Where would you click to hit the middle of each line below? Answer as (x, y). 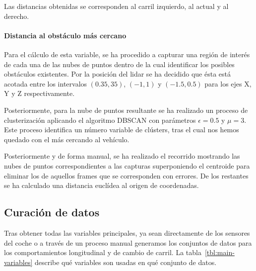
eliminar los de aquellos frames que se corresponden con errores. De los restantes (126, 175)
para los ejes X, (228, 83)
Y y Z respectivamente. (39, 93)
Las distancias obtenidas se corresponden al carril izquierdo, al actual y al (116, 6)
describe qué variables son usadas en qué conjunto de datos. (126, 262)
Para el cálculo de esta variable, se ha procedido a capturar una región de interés (127, 54)
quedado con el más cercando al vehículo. (67, 139)
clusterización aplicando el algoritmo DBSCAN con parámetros (100, 120)
